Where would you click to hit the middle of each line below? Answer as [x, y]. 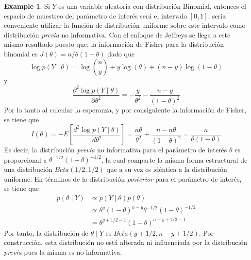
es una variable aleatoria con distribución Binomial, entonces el [152, 6]
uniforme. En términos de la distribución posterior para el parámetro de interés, [123, 178]
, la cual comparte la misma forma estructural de [175, 159]
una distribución [28, 169]
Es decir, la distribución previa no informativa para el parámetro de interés [116, 150]
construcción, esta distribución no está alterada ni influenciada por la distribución [126, 242]
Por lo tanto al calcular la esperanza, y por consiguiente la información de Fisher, [125, 110]
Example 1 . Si [27, 6]
